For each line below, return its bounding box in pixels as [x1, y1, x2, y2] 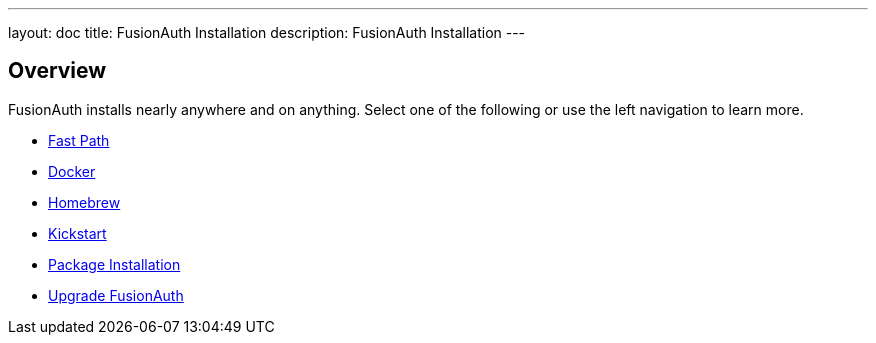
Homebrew [48, 193, 121, 211]
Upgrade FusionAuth [48, 286, 184, 304]
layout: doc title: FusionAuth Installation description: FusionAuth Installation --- [8, 24, 526, 41]
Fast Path [48, 131, 110, 149]
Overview [8, 58, 107, 84]
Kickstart [48, 224, 107, 242]
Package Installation [48, 255, 181, 273]
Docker [48, 162, 96, 180]
